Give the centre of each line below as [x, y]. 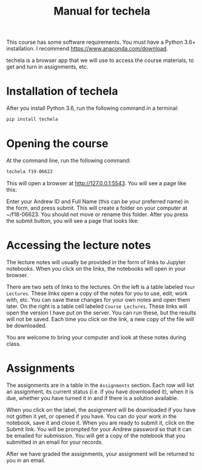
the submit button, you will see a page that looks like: [73, 220]
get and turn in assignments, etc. [48, 67]
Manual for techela [102, 11]
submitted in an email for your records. [55, 442]
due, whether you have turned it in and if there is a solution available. [93, 398]
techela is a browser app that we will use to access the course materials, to [100, 60]
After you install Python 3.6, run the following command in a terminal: [93, 108]
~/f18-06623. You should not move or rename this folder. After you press [97, 214]
